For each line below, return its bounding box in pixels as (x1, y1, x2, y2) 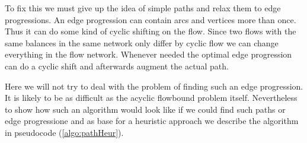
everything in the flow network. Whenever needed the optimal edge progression (5, 48, 292, 61)
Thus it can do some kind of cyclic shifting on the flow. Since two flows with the (5, 25, 296, 37)
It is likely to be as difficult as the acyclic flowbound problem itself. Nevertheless (5, 91, 298, 104)
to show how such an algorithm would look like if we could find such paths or (5, 103, 286, 115)
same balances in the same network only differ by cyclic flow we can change (5, 36, 279, 49)
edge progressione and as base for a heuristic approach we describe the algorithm (5, 115, 299, 127)
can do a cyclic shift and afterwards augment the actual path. (5, 59, 229, 72)
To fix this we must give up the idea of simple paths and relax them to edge (5, 2, 281, 14)
